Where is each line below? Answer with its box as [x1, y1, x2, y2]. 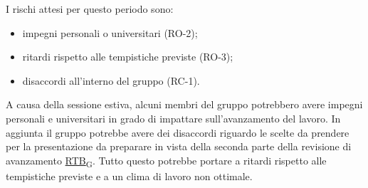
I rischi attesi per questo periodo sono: [6, 1, 174, 16]
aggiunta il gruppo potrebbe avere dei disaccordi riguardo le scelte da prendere [6, 125, 349, 140]
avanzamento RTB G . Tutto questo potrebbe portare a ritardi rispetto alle [6, 152, 327, 169]
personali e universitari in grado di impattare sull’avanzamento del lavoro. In [6, 110, 341, 125]
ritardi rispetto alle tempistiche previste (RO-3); [22, 49, 233, 64]
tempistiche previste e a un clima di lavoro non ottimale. [6, 168, 253, 183]
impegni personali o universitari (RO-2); [22, 25, 198, 40]
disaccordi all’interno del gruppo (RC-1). [22, 73, 200, 88]
